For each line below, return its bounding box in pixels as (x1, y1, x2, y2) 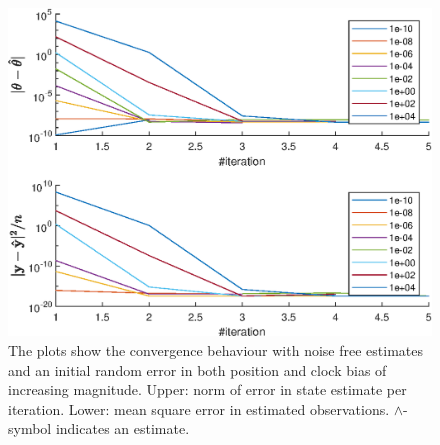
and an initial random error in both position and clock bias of (8, 359, 387, 380)
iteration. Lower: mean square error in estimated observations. (8, 398, 390, 419)
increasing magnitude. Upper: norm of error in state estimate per (8, 379, 407, 400)
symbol (8, 418, 52, 439)
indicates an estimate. (55, 418, 190, 439)
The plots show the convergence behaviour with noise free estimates (8, 339, 424, 360)
